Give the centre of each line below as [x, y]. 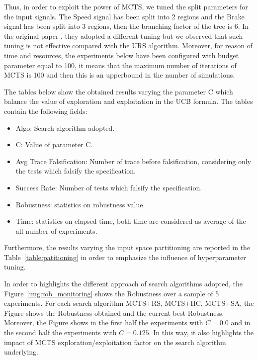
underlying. [21, 352]
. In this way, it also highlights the [201, 332]
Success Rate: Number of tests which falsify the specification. [109, 187]
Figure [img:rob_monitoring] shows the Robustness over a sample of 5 [112, 293]
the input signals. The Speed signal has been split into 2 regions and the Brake [124, 16]
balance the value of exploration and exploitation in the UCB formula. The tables [129, 101]
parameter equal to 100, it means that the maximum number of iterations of [120, 65]
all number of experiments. [56, 230]
